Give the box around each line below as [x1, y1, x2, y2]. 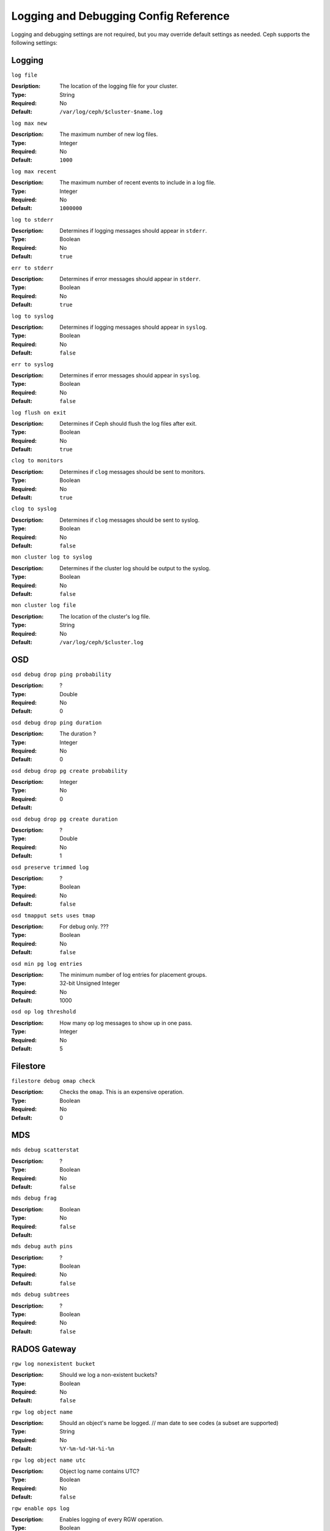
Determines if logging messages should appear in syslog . [59, 323, 207, 331]
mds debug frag [11, 1195, 57, 1202]
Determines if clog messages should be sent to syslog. [59, 516, 200, 524]
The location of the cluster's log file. [59, 612, 151, 620]
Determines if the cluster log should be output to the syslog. [59, 564, 211, 572]
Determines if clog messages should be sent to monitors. [59, 468, 205, 475]
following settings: [11, 39, 58, 46]
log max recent [11, 168, 57, 175]
